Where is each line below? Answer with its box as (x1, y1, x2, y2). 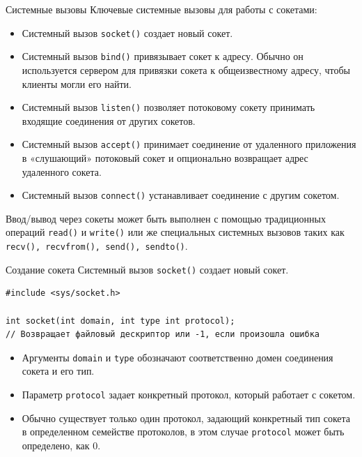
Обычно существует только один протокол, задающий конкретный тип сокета (22, 410, 351, 425)
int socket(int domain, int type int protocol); (6, 315, 235, 326)
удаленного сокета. (22, 164, 102, 179)
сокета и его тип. (22, 364, 95, 378)
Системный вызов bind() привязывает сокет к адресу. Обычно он (22, 49, 304, 63)
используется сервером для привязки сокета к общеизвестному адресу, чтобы (22, 62, 350, 77)
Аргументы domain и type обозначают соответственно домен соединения (22, 350, 333, 364)
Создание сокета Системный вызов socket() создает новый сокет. (6, 262, 289, 276)
